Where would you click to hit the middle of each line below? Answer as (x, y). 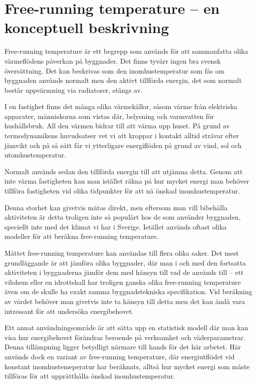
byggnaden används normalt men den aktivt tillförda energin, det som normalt (123, 80)
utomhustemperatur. (35, 155)
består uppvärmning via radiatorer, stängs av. (74, 90)
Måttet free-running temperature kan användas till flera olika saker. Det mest (122, 253)
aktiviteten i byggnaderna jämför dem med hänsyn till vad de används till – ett (124, 272)
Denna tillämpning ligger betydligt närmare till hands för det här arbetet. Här (123, 347)
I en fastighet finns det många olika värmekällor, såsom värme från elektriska (121, 106)
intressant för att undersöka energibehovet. (69, 311)
